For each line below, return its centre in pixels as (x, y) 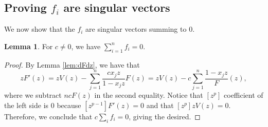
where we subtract (33, 95)
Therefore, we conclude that (48, 116)
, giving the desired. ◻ (165, 116)
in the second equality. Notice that (149, 95)
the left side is (26, 105)
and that (160, 105)
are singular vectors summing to (136, 29)
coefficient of (244, 95)
